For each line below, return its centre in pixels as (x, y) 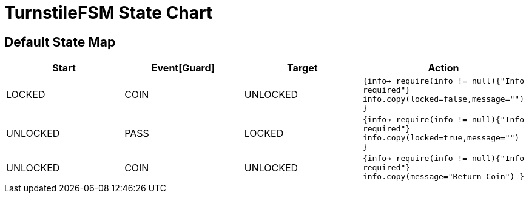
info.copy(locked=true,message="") (441, 138)
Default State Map (60, 42)
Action (443, 68)
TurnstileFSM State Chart (109, 13)
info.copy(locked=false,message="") (443, 99)
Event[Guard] (183, 68)
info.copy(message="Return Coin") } (443, 177)
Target (302, 68)
